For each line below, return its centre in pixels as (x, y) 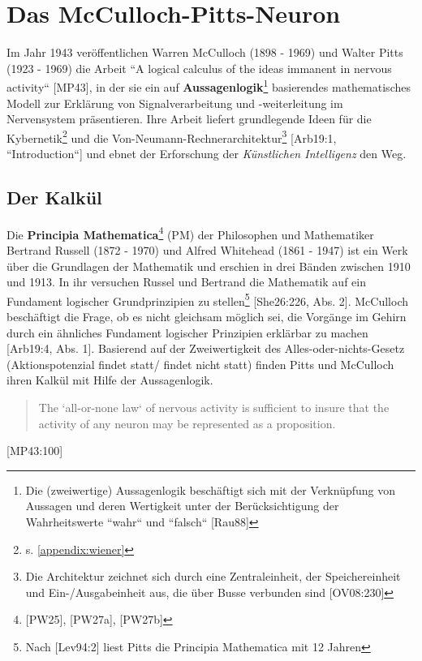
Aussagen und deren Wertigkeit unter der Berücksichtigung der (182, 506)
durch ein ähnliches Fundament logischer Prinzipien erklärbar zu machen (187, 332)
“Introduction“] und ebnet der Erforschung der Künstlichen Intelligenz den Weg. (207, 153)
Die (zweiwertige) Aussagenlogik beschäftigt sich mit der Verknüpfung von (211, 489)
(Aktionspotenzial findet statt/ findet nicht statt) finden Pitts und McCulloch (200, 364)
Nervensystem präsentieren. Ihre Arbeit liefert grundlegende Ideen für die (189, 119)
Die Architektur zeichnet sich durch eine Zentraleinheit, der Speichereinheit (213, 576)
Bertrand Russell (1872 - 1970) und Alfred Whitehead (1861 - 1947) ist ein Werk (207, 250)
